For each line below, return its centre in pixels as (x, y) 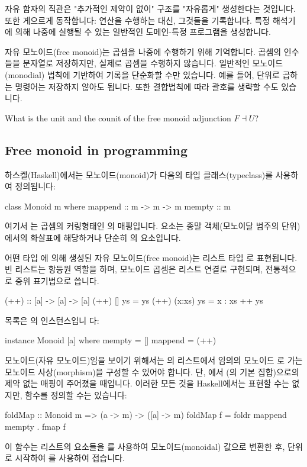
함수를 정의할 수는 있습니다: (76, 394)
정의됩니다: (35, 186)
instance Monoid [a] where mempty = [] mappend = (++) (111, 340)
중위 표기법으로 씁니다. (57, 280)
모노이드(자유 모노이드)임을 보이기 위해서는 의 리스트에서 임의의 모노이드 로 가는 (154, 360)
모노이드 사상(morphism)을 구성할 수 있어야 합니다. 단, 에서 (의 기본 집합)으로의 (152, 371)
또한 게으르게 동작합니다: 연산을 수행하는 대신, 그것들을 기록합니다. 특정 (138, 20)
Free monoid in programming (96, 149)
